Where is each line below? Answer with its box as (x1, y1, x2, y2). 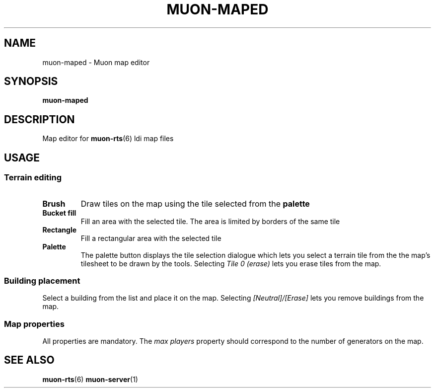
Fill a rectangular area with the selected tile (80, 234, 221, 242)
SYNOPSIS (4, 75, 58, 88)
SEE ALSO (4, 354, 55, 367)
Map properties (4, 318, 65, 329)
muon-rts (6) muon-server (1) (42, 375, 138, 384)
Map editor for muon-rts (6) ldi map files (42, 134, 174, 143)
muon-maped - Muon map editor (42, 58, 150, 67)
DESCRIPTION (4, 113, 75, 126)
